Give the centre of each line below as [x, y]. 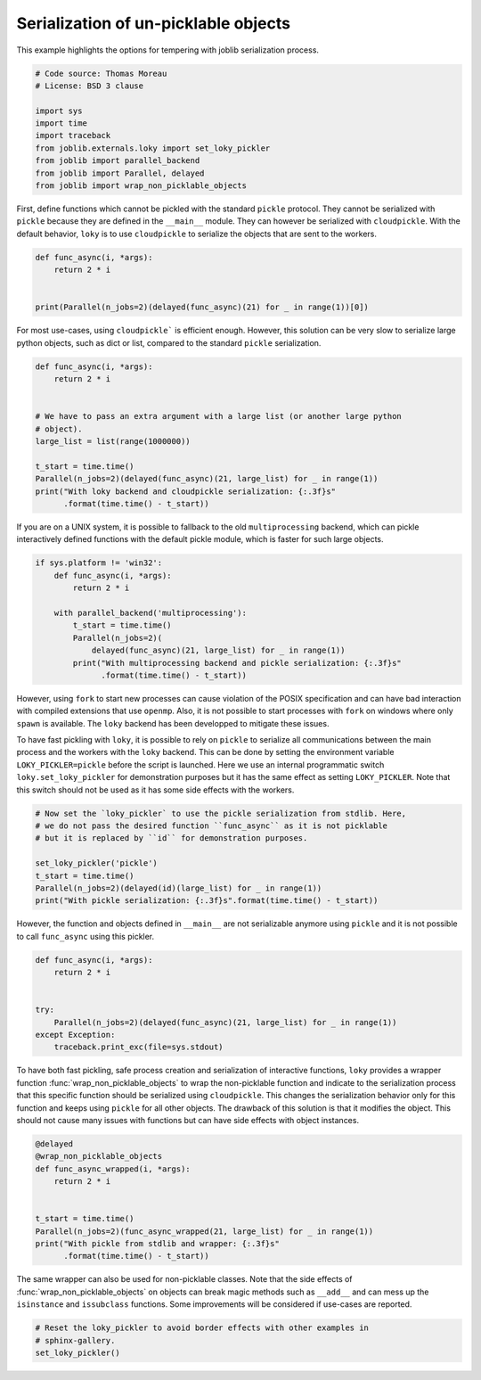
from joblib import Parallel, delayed [120, 173]
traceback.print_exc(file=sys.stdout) [139, 1047]
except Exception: [75, 1035]
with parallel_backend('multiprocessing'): [150, 612]
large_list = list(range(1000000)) [113, 442]
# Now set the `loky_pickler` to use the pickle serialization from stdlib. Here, [221, 813]
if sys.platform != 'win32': [99, 563]
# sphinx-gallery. [75, 1340]
